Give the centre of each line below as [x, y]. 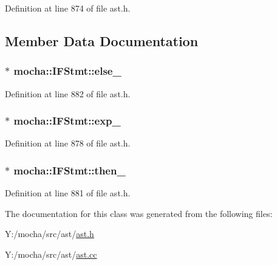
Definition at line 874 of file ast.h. [68, 8]
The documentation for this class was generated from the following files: [139, 213]
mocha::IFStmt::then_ [70, 170]
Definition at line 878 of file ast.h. [68, 143]
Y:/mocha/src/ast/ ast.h [50, 234]
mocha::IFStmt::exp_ [67, 121]
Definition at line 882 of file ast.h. [68, 93]
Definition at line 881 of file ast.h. [68, 193]
